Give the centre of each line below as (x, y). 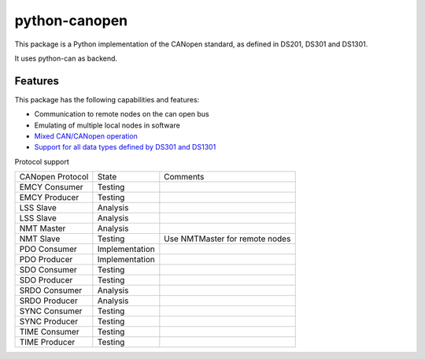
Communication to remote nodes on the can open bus (122, 114)
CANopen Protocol (54, 177)
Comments (184, 177)
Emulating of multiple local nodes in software (107, 125)
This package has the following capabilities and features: (107, 99)
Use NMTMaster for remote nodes (227, 239)
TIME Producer (47, 342)
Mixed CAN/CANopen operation (86, 136)
